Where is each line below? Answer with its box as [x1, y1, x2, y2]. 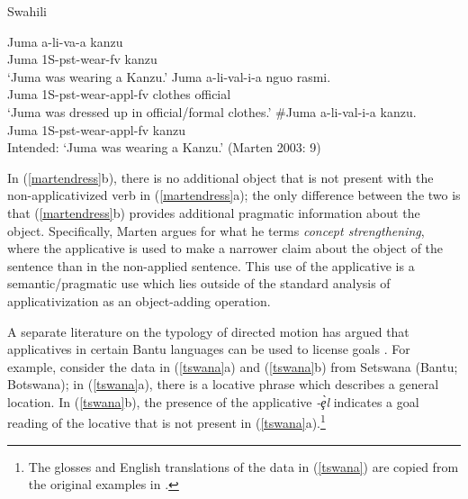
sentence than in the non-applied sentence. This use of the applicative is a [7, 256, 415, 275]
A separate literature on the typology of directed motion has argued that [7, 322, 409, 340]
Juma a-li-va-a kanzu [7, 32, 123, 50]
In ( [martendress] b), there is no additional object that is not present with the [7, 168, 434, 186]
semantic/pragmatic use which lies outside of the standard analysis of [7, 274, 391, 293]
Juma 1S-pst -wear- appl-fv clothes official [7, 85, 231, 104]
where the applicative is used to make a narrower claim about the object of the [7, 239, 444, 258]
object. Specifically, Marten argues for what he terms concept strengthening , [7, 221, 425, 240]
